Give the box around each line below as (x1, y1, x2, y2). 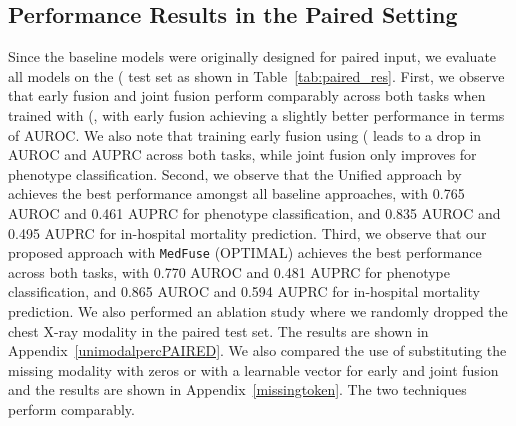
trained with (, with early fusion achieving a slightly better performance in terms (8, 104, 505, 125)
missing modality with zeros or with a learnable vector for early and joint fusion (8, 359, 499, 380)
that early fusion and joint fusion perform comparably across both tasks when (8, 85, 486, 106)
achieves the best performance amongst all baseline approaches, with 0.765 (8, 183, 465, 204)
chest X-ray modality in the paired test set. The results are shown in (8, 320, 429, 341)
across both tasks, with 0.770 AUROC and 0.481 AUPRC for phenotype (8, 261, 450, 282)
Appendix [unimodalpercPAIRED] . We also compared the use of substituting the (8, 340, 507, 361)
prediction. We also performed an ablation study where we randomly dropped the (8, 300, 508, 321)
